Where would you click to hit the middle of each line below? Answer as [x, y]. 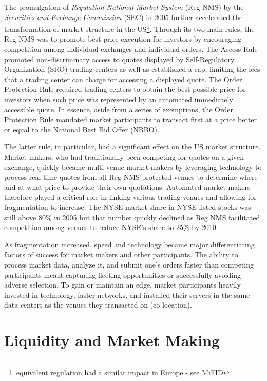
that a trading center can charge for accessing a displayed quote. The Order [123, 79]
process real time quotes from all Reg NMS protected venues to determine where [131, 177]
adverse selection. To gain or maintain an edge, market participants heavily [122, 285]
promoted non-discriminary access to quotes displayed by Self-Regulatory [119, 59]
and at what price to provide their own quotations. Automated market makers [127, 187]
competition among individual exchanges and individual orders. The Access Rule [131, 49]
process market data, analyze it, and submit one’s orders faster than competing [129, 264]
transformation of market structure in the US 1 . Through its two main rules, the [129, 28]
